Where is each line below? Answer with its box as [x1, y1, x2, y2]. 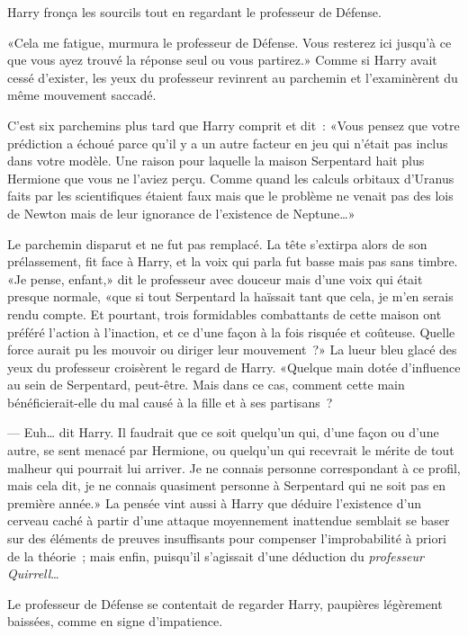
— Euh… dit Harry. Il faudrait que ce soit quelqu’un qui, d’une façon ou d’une [7, 423, 439, 442]
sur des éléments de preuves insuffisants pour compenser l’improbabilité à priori [7, 529, 446, 548]
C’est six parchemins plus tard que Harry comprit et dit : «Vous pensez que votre [7, 115, 460, 134]
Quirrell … [7, 564, 59, 583]
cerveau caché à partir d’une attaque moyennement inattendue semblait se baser [7, 511, 450, 530]
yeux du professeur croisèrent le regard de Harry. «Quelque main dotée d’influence [7, 357, 461, 376]
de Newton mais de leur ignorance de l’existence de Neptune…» [7, 203, 355, 222]
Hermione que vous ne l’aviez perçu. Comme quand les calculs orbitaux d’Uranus [7, 168, 454, 187]
